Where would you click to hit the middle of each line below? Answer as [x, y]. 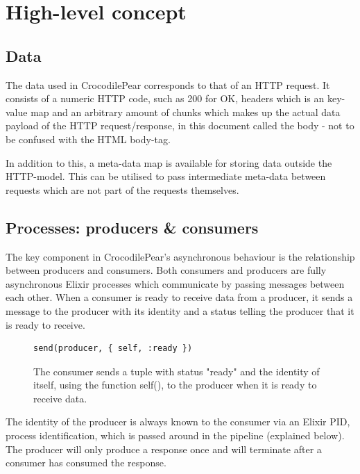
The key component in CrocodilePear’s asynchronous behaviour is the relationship [180, 256]
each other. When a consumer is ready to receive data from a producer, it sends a [179, 297]
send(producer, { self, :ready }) [113, 349]
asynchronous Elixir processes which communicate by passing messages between [175, 283]
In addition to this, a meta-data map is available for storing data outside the [169, 162]
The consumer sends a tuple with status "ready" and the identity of [177, 371]
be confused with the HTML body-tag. [88, 139]
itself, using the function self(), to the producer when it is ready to [175, 385]
